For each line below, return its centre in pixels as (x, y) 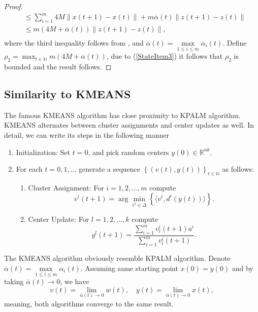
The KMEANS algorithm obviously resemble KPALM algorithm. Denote (117, 258)
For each (29, 169)
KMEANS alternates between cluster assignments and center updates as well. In (129, 125)
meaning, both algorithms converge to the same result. (89, 303)
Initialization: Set (43, 152)
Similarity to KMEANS (68, 93)
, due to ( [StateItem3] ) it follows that (165, 56)
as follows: (238, 169)
